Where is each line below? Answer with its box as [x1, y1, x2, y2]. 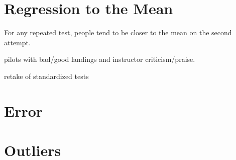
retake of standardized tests [4, 70, 89, 81]
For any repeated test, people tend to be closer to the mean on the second [4, 27, 232, 38]
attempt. [4, 37, 31, 47]
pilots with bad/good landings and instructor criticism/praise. [4, 54, 195, 64]
